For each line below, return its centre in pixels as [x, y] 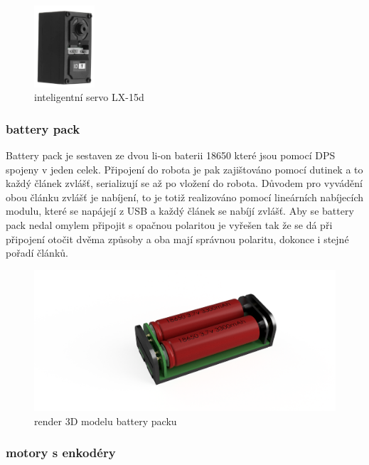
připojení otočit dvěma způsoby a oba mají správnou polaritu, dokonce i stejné [177, 239]
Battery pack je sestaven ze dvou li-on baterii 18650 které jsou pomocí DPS [171, 155]
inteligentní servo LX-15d [89, 97]
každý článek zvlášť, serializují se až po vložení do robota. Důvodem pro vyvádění [184, 183]
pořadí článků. [37, 253]
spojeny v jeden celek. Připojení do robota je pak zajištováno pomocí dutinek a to [184, 169]
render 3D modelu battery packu [106, 421]
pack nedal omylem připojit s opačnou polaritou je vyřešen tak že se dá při [169, 225]
